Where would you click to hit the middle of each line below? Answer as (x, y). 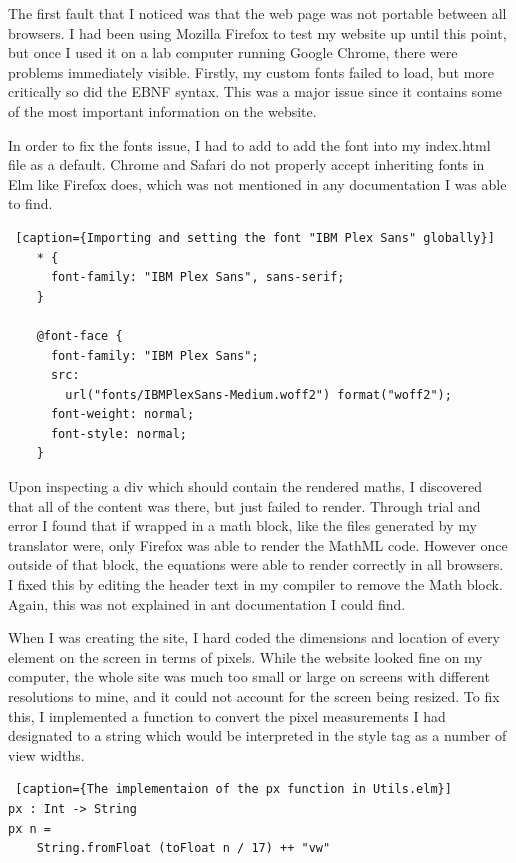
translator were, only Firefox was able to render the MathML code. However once (258, 544)
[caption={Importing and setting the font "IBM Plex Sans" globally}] (255, 237)
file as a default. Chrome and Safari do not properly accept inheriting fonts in (246, 164)
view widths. (46, 754)
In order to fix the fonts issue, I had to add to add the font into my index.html (249, 144)
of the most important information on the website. (162, 110)
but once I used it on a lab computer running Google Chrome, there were (233, 52)
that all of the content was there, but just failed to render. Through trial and (244, 505)
